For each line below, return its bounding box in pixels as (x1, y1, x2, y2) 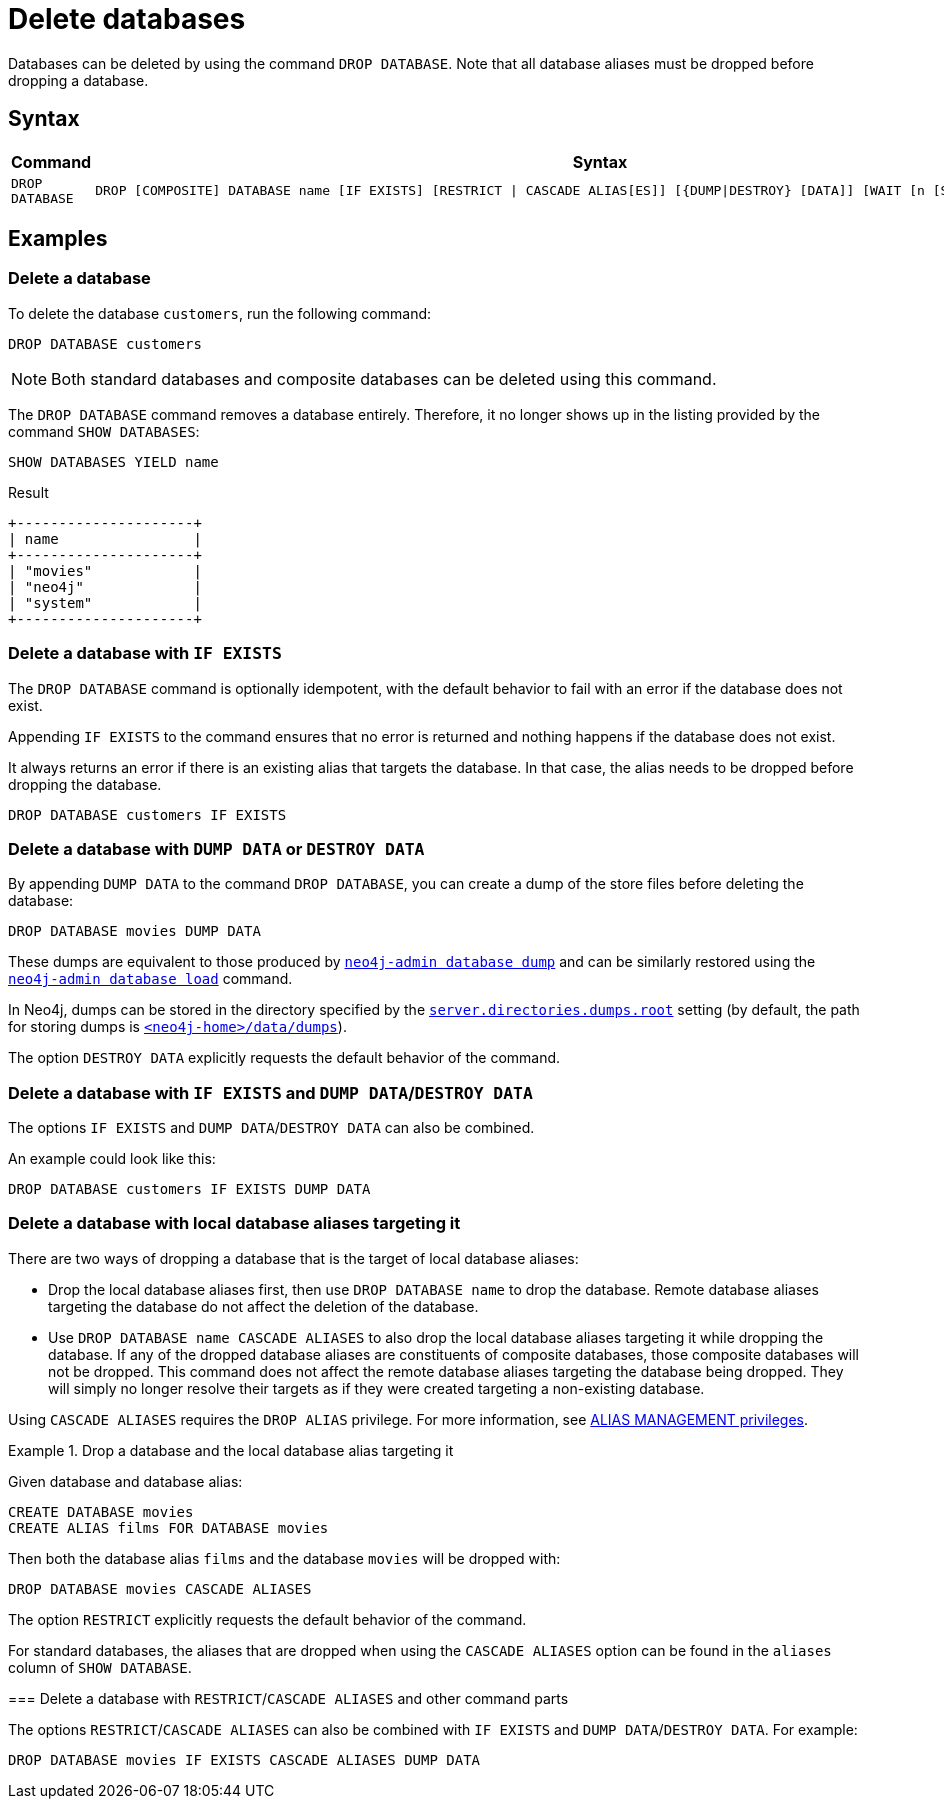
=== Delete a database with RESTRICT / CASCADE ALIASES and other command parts (8, 1689, 569, 1707)
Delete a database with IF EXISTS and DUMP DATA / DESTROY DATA (8, 1082, 533, 1103)
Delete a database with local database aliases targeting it (8, 1213, 461, 1234)
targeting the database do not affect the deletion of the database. (48, 1297, 479, 1315)
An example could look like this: (8, 1150, 216, 1168)
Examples (8, 226, 108, 252)
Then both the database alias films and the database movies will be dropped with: (8, 1549, 561, 1567)
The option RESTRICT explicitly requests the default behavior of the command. (8, 1610, 527, 1628)
